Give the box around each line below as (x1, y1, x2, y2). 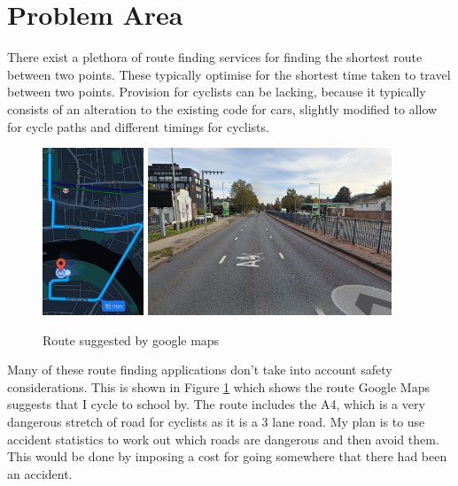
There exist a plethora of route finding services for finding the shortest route (7, 48, 423, 66)
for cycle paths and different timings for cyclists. (7, 117, 269, 135)
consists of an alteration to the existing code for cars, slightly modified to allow (7, 99, 438, 118)
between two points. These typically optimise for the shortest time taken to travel (7, 65, 451, 83)
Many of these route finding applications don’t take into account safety (7, 360, 392, 379)
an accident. (7, 464, 73, 482)
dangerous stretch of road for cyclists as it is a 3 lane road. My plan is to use (7, 413, 425, 431)
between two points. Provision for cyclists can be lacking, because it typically (7, 82, 426, 101)
